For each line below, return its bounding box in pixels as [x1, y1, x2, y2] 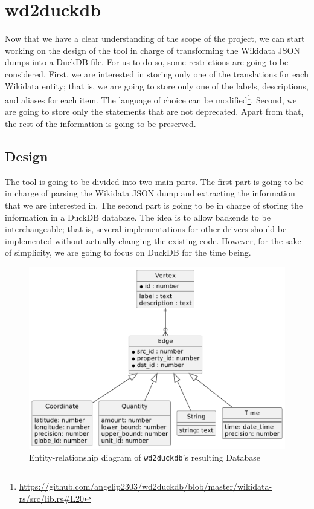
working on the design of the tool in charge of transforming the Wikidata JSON [5, 44, 300, 56]
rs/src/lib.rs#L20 [19, 492, 84, 505]
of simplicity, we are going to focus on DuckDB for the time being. [5, 246, 251, 259]
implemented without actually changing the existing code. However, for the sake [5, 234, 301, 247]
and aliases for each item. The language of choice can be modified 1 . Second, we [5, 92, 297, 106]
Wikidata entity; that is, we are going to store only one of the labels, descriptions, [5, 79, 309, 92]
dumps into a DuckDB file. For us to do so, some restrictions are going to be [5, 56, 289, 68]
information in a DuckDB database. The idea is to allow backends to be [5, 210, 271, 223]
